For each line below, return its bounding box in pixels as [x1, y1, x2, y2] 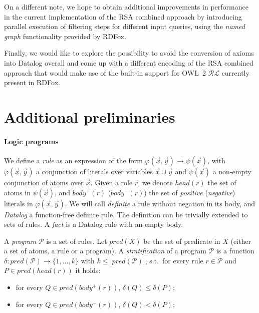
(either [230, 235, 251, 246]
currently [221, 67, 249, 78]
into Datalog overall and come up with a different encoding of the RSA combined [4, 57, 253, 68]
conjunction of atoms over [4, 177, 84, 187]
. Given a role [90, 177, 133, 187]
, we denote [138, 177, 173, 187]
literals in [4, 198, 33, 208]
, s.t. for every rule [145, 255, 203, 265]
